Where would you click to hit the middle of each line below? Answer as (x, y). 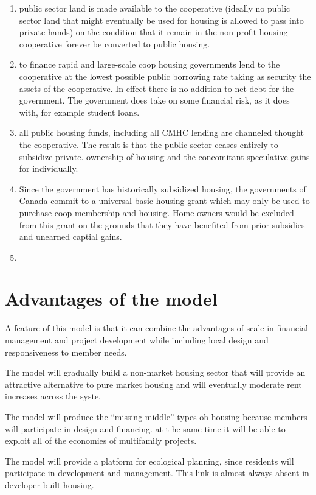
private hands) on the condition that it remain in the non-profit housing (153, 32)
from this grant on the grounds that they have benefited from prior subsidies (162, 224)
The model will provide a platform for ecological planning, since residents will (149, 461)
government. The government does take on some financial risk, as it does (154, 100)
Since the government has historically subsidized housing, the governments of (163, 188)
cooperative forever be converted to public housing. (115, 44)
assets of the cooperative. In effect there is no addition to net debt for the (156, 88)
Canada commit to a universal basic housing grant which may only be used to (164, 201)
